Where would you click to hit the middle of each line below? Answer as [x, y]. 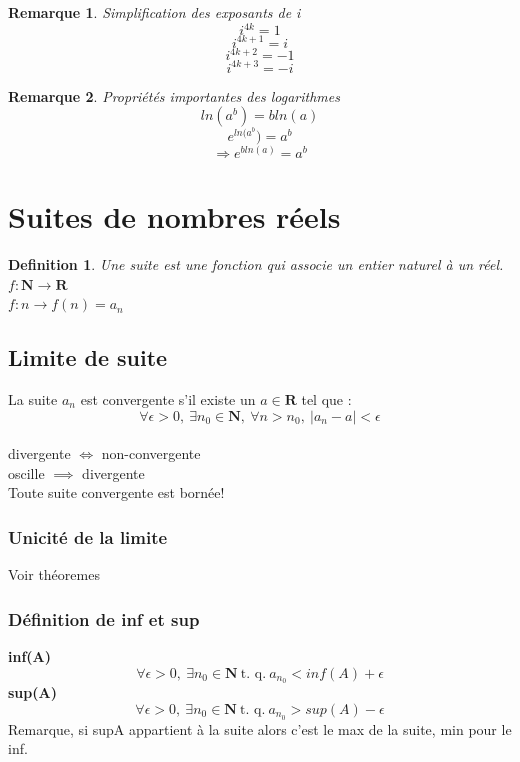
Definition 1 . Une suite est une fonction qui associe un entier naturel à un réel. [256, 263]
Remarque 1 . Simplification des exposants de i [154, 12]
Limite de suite [88, 357]
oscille [26, 472]
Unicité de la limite [88, 536]
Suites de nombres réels [174, 216]
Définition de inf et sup [104, 618]
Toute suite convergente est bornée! [116, 492]
